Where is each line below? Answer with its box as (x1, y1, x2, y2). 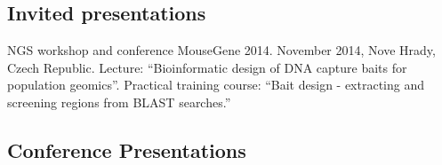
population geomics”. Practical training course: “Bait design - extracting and (7, 75, 425, 94)
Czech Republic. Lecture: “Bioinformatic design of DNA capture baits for (7, 58, 407, 76)
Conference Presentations (7, 136, 246, 163)
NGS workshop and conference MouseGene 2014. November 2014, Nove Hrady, (7, 41, 436, 59)
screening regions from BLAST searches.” (7, 92, 231, 111)
